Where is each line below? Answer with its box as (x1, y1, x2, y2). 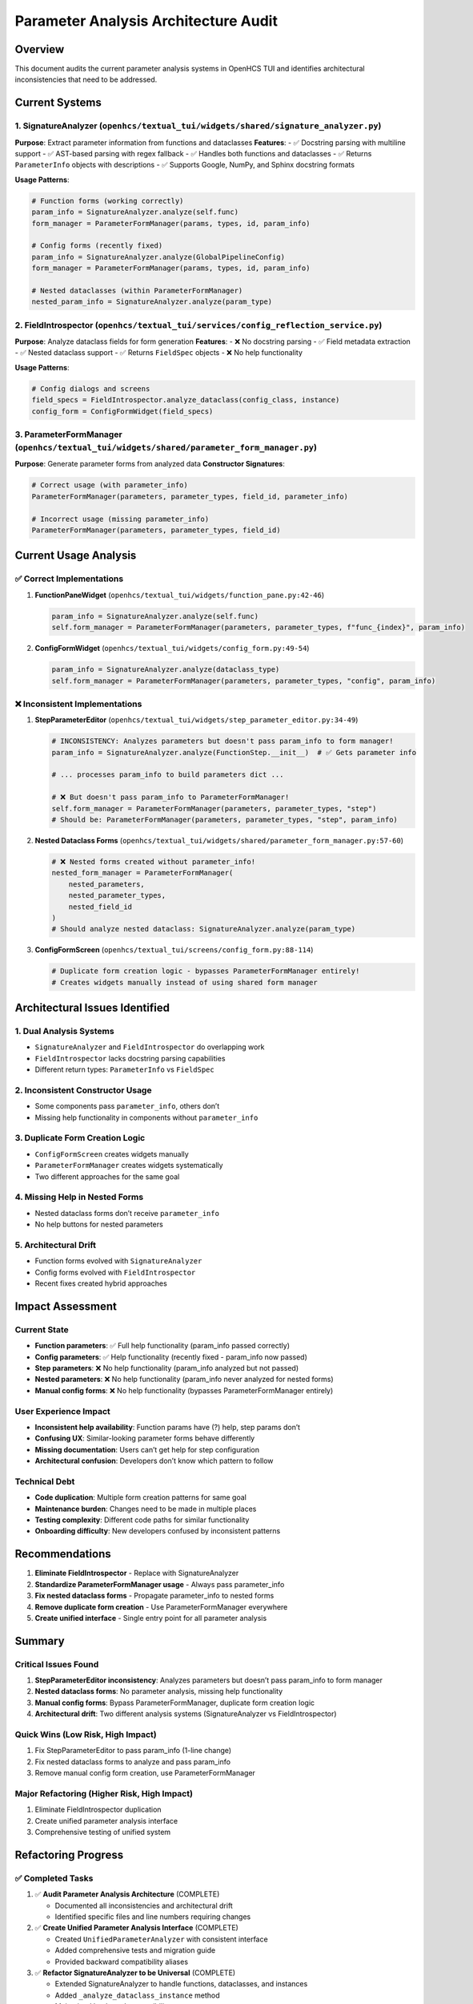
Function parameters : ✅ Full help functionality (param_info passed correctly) (34, 1341, 291, 1351)
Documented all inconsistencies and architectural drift (54, 1901, 234, 1910)
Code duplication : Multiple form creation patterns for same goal (34, 1493, 247, 1502)
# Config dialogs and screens (31, 384, 150, 393)
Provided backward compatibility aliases (54, 1957, 188, 1966)
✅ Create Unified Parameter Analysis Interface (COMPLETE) (34, 1923, 239, 1933)
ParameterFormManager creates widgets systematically (34, 1161, 223, 1170)
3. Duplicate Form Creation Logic (14, 1133, 146, 1144)
